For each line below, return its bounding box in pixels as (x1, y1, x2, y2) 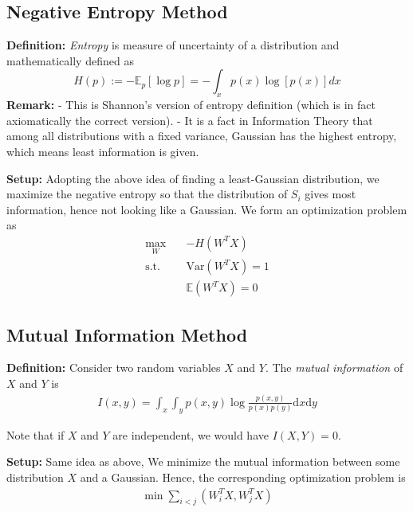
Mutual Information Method (6, 322, 248, 346)
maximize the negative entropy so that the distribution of (6, 186, 288, 202)
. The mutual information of (265, 359, 403, 376)
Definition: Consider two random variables (6, 359, 221, 376)
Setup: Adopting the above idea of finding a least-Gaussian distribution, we (6, 170, 380, 186)
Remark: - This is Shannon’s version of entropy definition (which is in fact (6, 96, 376, 113)
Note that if (6, 426, 65, 443)
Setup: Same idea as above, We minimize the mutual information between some (6, 453, 400, 470)
